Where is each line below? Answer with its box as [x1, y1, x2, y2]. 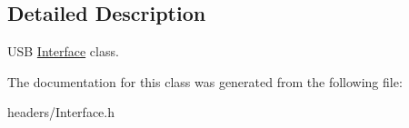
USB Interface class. [7, 42, 119, 61]
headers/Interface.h [7, 103, 115, 122]
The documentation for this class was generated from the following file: [7, 72, 403, 91]
